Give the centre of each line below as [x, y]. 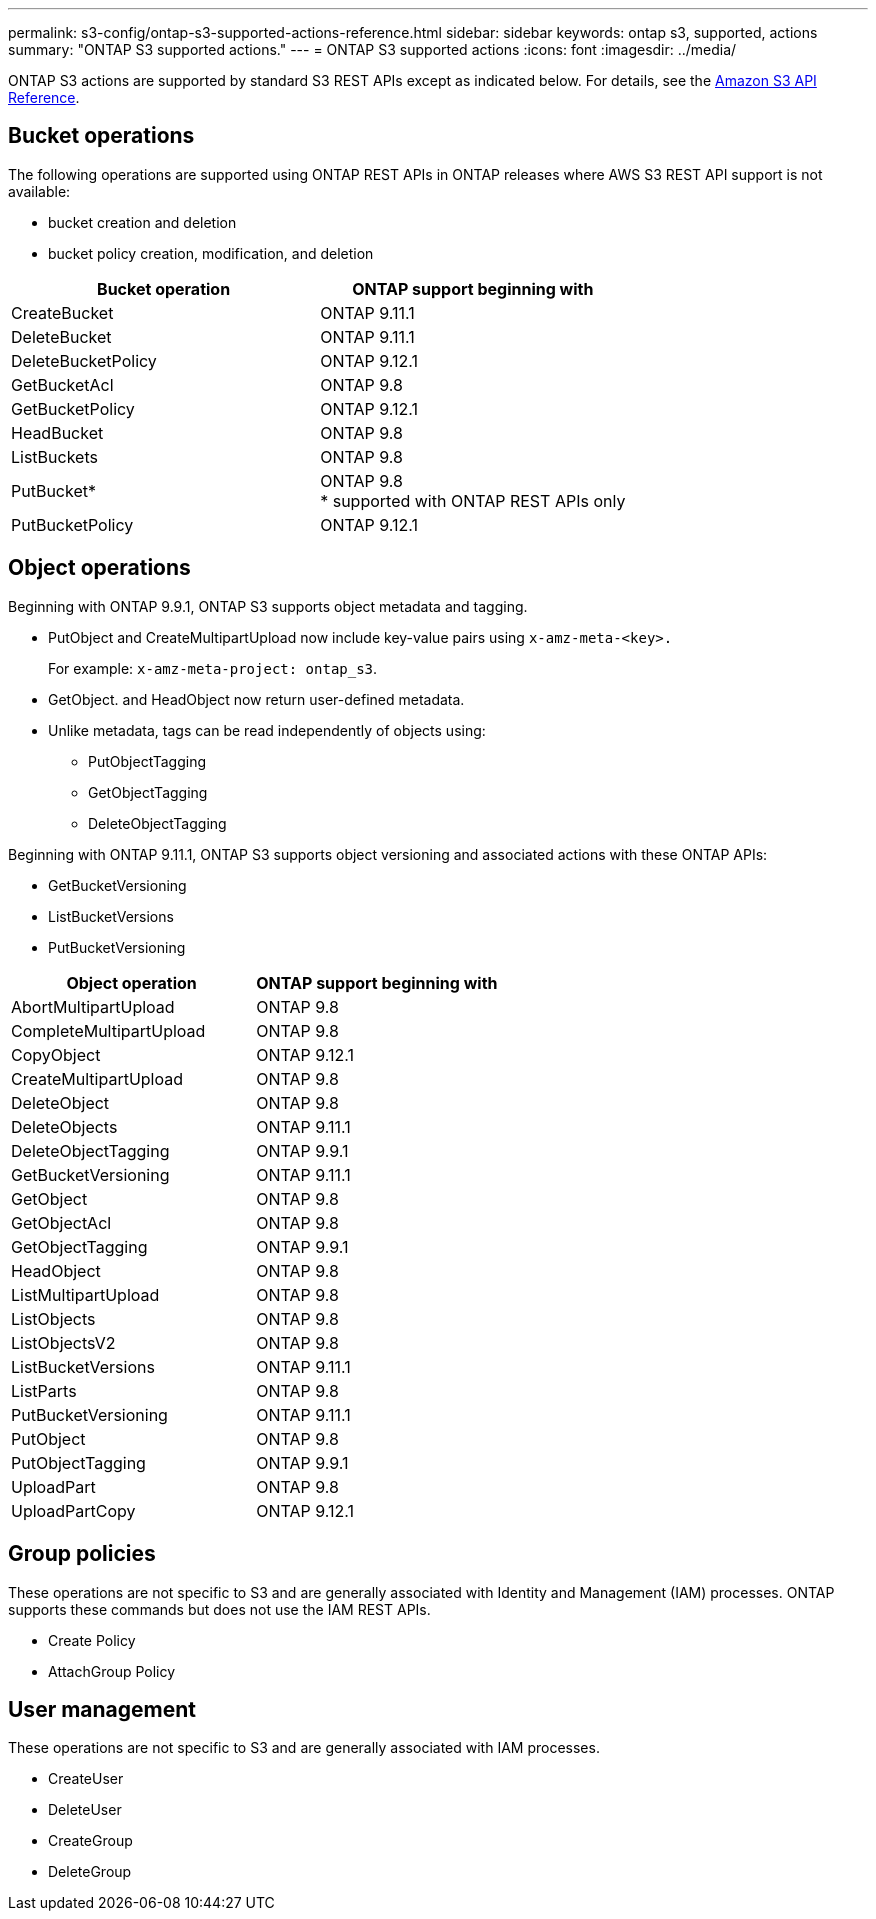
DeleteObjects [64, 1126]
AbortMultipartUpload [93, 1006]
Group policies [82, 1554]
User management [102, 1709]
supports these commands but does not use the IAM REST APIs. [219, 1609]
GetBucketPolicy [73, 408]
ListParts [44, 1390]
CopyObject [56, 1054]
